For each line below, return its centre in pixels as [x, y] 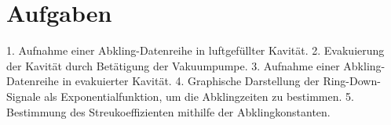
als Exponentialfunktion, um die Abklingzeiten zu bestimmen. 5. [199, 96]
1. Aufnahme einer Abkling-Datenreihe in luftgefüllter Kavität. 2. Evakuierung [195, 50]
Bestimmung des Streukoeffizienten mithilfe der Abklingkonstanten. [168, 111]
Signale [24, 96]
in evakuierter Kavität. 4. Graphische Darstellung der [191, 81]
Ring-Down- [352, 81]
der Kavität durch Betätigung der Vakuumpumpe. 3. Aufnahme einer [173, 65]
